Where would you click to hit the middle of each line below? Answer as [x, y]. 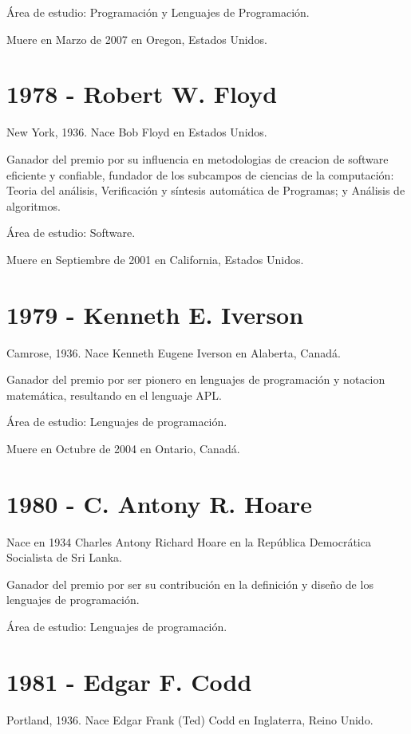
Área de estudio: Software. [71, 233]
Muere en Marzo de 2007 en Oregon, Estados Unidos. [137, 39]
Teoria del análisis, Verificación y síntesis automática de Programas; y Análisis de [206, 190]
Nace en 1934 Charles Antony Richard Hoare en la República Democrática [189, 541]
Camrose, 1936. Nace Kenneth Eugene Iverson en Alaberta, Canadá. [174, 352]
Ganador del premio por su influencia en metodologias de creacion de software [198, 158]
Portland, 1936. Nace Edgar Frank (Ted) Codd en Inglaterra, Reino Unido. [190, 719]
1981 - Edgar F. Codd [129, 681]
